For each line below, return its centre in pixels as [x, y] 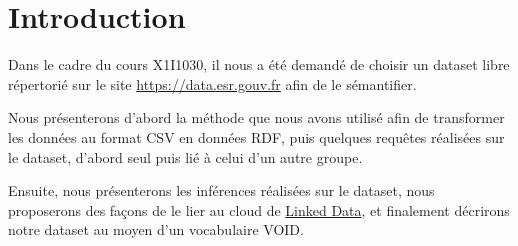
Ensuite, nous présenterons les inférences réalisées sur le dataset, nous [221, 190]
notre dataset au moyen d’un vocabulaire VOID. [156, 229]
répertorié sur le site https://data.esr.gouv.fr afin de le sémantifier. [212, 83]
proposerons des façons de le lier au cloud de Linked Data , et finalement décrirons [259, 209]
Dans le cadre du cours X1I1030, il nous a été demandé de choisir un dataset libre [259, 64]
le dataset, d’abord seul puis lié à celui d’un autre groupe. [185, 156]
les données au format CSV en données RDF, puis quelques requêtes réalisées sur [256, 136]
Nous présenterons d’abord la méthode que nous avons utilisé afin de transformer [256, 117]
